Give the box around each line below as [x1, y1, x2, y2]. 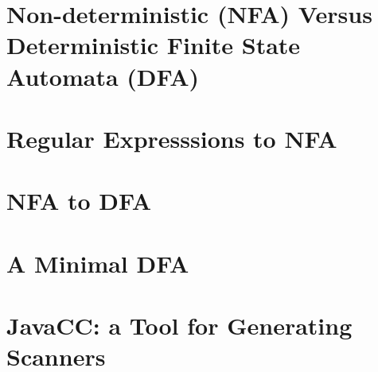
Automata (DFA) [6, 60, 200, 92]
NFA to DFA [6, 184, 152, 217]
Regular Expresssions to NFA [6, 122, 337, 154]
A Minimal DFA [6, 246, 189, 279]
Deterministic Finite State [6, 29, 301, 61]
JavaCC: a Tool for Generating [6, 309, 353, 342]
